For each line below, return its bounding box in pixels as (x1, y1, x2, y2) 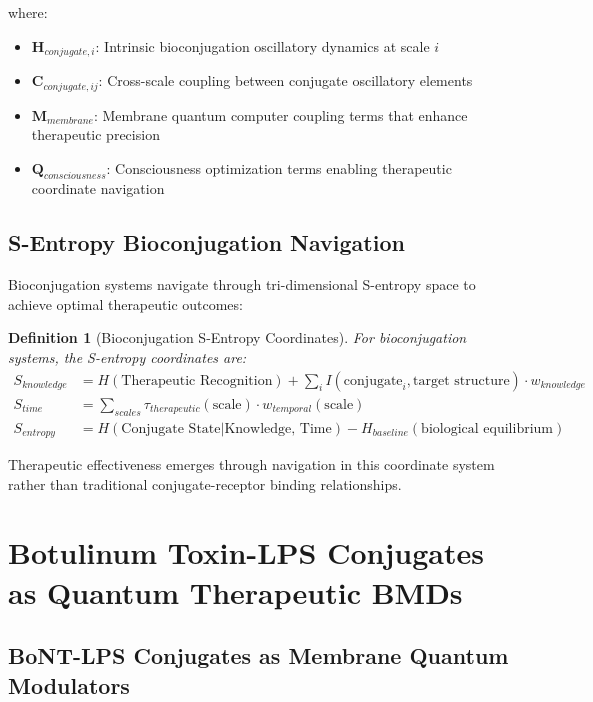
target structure (413, 373, 510, 388)
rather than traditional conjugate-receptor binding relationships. (8, 473, 402, 494)
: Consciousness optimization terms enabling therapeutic (106, 157, 452, 178)
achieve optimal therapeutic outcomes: (8, 293, 243, 314)
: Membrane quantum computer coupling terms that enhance (93, 104, 468, 125)
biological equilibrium (421, 421, 554, 436)
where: (8, 2, 48, 22)
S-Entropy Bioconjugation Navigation (8, 227, 405, 258)
